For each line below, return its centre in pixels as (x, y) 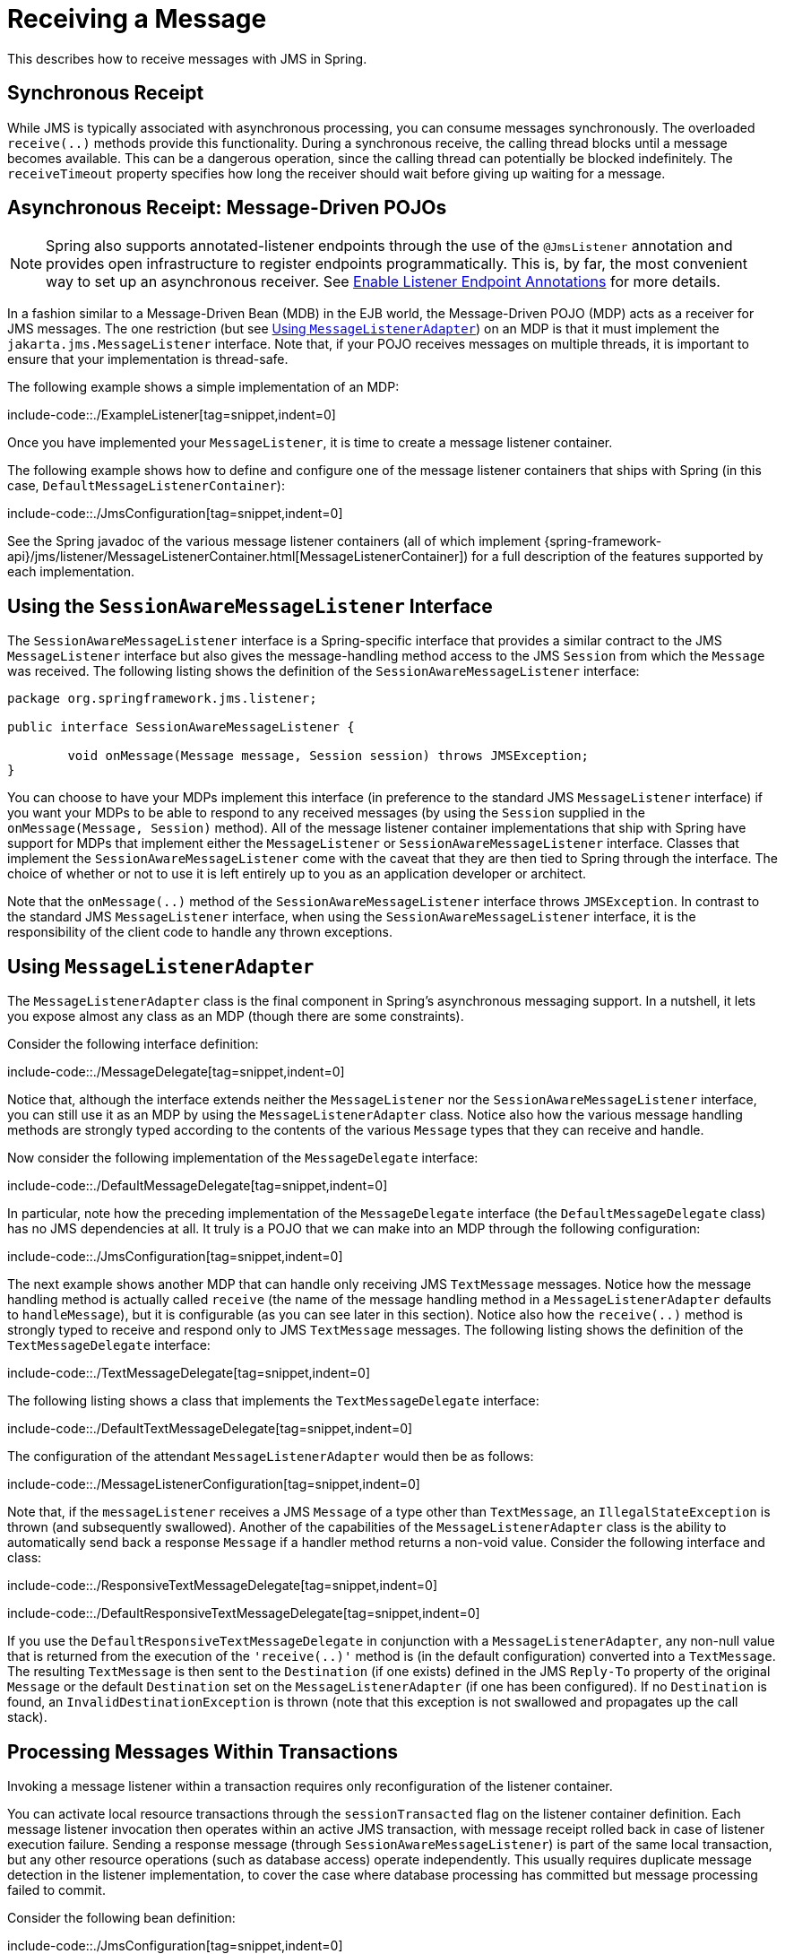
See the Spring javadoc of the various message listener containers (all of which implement (274, 541)
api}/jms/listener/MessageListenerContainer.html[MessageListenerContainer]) (238, 557)
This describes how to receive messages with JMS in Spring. (187, 58)
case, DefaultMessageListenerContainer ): (146, 486)
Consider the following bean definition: (121, 1917)
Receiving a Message (137, 19)
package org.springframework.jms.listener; (162, 699)
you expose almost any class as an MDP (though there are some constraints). (236, 1016)
